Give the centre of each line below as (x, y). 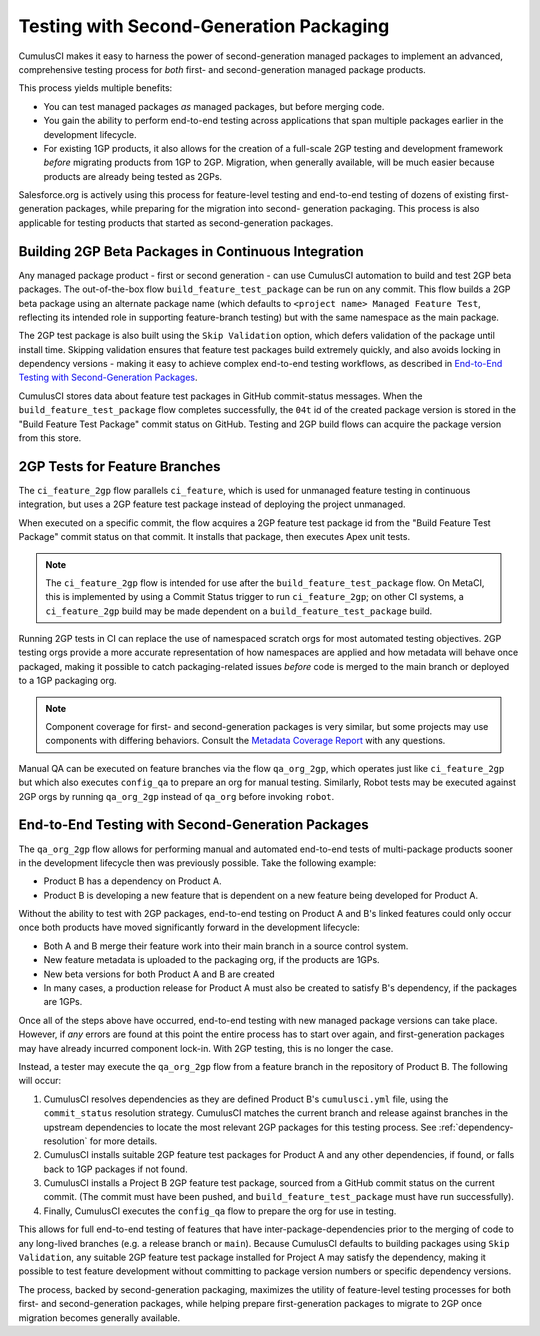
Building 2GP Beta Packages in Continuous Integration (191, 251)
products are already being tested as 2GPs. (133, 176)
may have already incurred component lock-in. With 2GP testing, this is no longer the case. (206, 1048)
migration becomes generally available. (99, 1317)
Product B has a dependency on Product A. (132, 881)
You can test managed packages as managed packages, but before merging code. (214, 106)
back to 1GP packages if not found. (116, 1169)
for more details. (123, 1141)
